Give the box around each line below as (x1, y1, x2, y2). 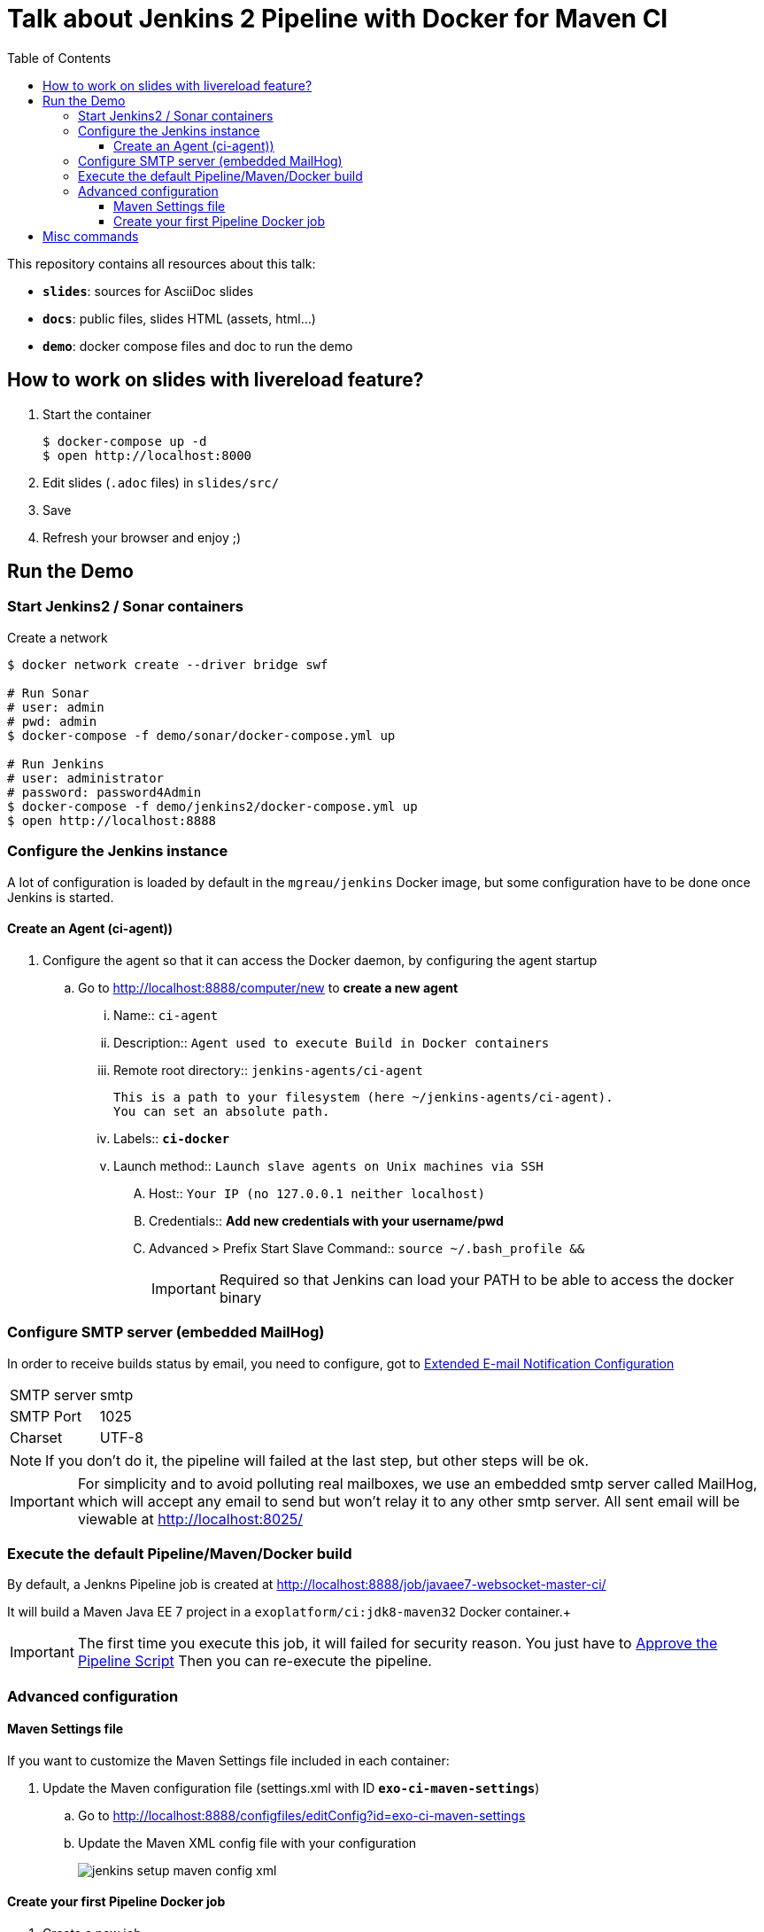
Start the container (42, 406, 151, 422)
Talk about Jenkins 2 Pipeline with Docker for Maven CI (7, 4, 668, 34)
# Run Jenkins (7, 756, 104, 771)
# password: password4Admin (7, 784, 202, 799)
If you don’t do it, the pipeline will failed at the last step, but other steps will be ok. (45, 1451, 589, 1469)
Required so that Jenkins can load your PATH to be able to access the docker (219, 1270, 734, 1289)
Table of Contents (7, 50, 112, 66)
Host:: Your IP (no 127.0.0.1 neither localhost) (149, 1185, 485, 1201)
